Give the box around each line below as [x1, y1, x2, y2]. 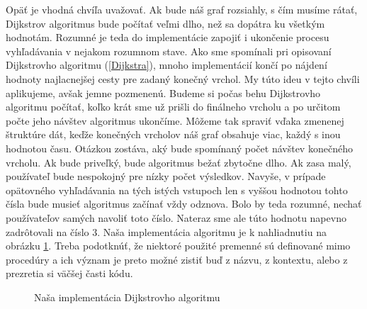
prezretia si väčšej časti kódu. [6, 266, 133, 281]
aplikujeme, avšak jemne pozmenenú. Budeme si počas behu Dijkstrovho [6, 85, 321, 100]
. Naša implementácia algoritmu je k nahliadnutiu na [97, 224, 327, 239]
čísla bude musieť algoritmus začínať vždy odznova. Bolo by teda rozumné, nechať [6, 196, 362, 211]
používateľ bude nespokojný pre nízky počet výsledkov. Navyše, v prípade [6, 169, 326, 184]
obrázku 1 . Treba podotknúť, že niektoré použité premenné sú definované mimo [6, 238, 351, 253]
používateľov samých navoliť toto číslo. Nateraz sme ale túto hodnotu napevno [6, 210, 346, 225]
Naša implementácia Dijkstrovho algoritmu [34, 289, 220, 304]
